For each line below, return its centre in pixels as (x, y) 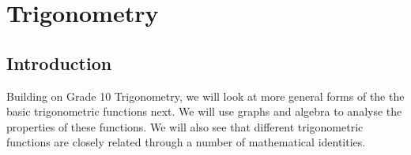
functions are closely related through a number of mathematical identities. (186, 142)
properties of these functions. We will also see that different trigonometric (185, 126)
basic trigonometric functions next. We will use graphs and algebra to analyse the (204, 111)
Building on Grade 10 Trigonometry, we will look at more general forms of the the (205, 96)
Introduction (59, 63)
